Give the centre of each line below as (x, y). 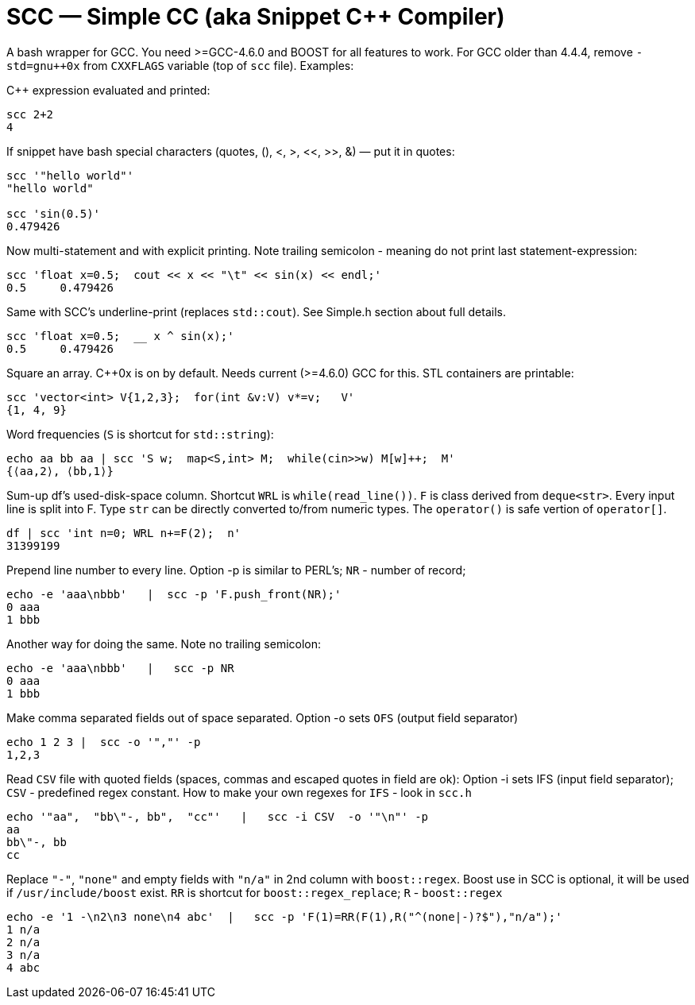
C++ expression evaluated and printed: (108, 90)
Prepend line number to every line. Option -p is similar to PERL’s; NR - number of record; (236, 570)
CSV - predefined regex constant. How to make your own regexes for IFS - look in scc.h (239, 792)
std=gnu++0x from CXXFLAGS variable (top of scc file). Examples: (180, 65)
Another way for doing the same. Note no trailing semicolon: (164, 644)
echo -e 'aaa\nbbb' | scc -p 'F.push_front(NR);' (174, 594)
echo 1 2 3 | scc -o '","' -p (104, 742)
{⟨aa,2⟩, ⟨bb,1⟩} (60, 471)
